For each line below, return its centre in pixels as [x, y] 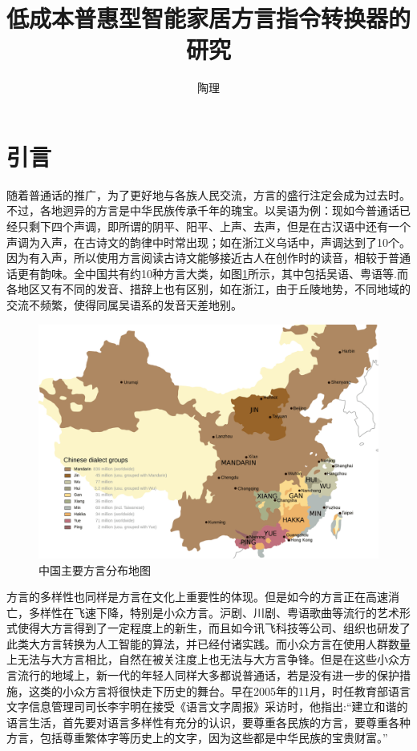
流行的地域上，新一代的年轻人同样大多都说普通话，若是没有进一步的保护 [208, 675]
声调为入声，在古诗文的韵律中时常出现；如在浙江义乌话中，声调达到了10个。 [208, 242]
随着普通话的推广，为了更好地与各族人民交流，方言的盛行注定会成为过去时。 [208, 194]
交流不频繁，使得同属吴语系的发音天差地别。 [124, 305]
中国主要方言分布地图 [95, 569]
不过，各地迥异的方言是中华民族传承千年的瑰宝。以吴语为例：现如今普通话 [203, 210]
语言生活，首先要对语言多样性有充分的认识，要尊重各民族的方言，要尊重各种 [208, 722]
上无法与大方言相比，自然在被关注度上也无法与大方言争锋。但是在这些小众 [203, 659]
